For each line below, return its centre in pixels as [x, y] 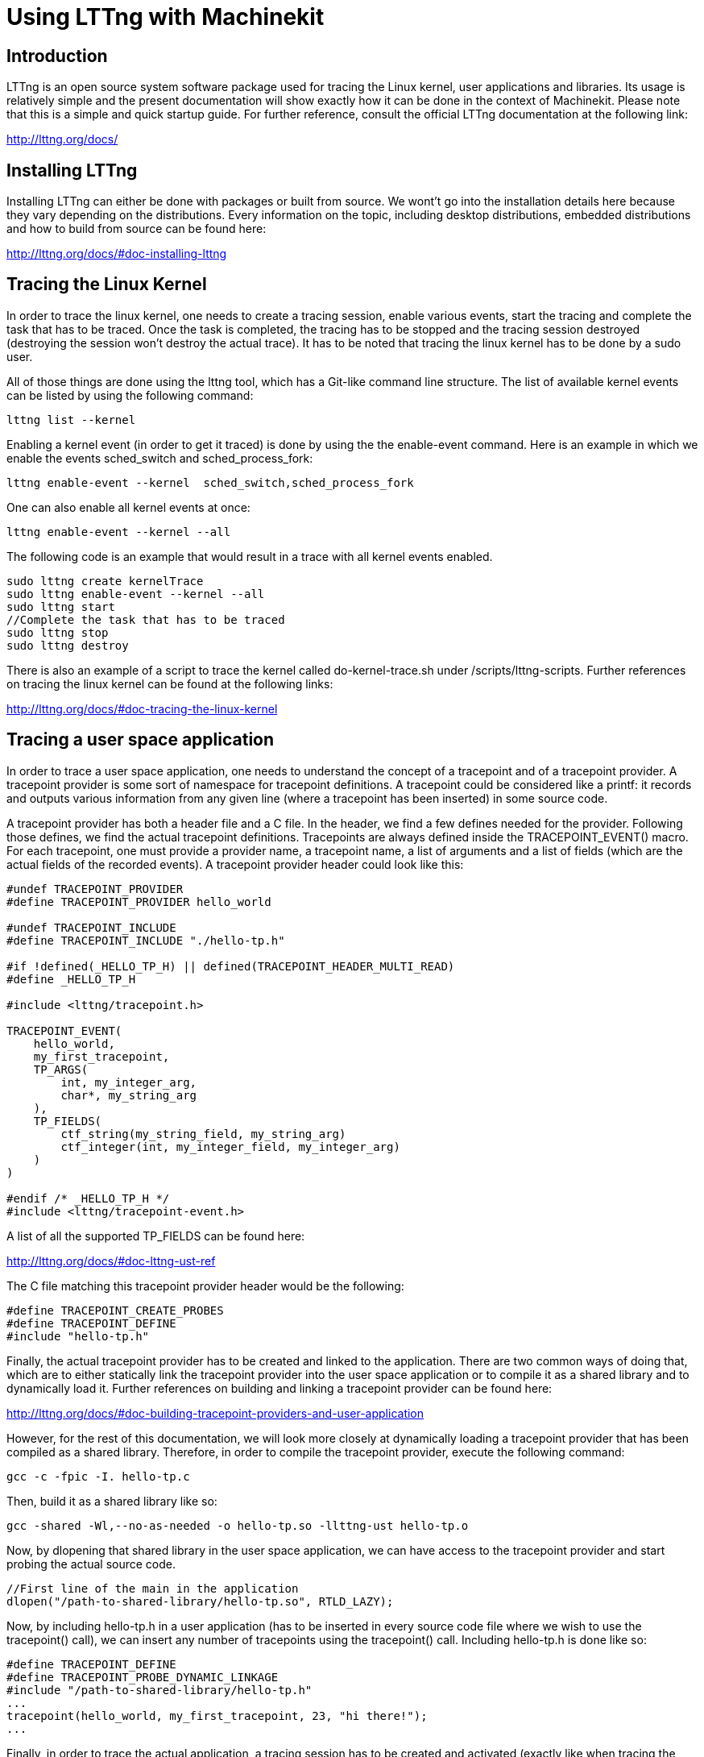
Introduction [57, 56]
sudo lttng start [61, 606]
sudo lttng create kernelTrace [105, 581]
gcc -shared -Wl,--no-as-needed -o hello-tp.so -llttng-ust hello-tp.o [238, 1525]
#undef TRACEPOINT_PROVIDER [95, 889]
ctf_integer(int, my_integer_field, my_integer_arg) [230, 1146]
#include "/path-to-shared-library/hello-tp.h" [159, 1690]
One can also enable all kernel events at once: [128, 507]
